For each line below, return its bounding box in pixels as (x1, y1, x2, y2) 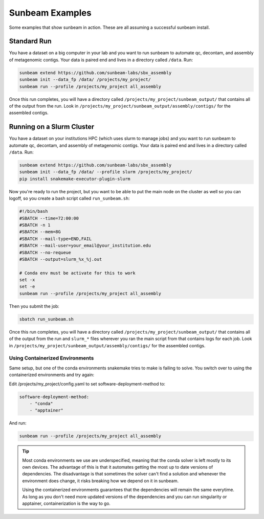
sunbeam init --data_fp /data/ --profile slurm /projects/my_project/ (19, 169, 193, 175)
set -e (19, 284, 35, 290)
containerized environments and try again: (9, 372, 95, 378)
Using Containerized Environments (9, 355, 94, 361)
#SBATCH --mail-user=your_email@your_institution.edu (19, 243, 151, 248)
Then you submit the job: (9, 303, 60, 309)
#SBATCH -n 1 (19, 222, 51, 227)
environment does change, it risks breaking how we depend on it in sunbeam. (22, 477, 179, 484)
